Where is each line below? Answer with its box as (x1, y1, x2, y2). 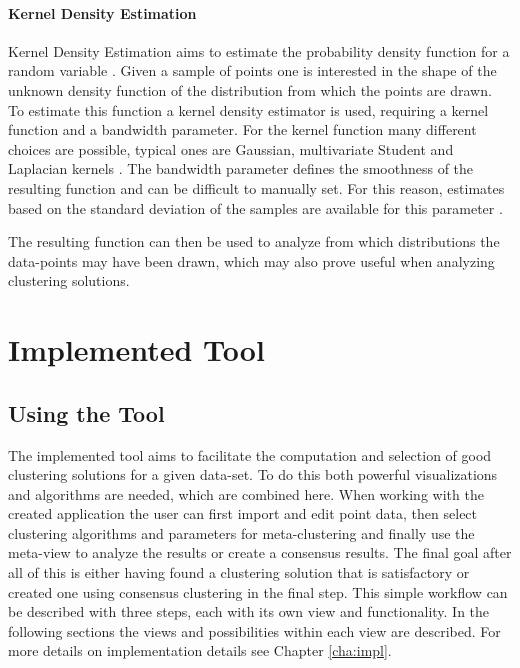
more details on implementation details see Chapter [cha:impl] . (8, 640, 392, 661)
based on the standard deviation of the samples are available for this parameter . (8, 197, 503, 218)
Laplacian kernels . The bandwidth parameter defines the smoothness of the (8, 158, 474, 179)
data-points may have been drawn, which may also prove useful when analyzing (8, 250, 495, 271)
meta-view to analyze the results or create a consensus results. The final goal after (8, 542, 512, 563)
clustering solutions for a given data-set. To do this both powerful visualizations (8, 464, 498, 485)
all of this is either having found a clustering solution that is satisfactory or (8, 562, 470, 583)
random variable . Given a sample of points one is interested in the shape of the (8, 60, 497, 81)
